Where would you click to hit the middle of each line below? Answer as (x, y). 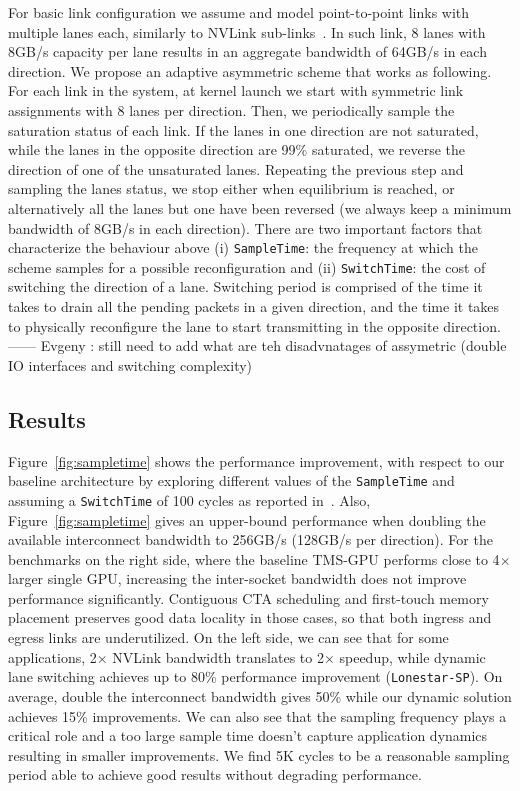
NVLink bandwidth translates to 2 (218, 656)
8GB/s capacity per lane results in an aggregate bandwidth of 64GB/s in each (247, 51)
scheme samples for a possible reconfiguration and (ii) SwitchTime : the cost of (247, 266)
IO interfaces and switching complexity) (130, 364)
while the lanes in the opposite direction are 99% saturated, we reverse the (237, 149)
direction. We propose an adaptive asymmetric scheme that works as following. (250, 70)
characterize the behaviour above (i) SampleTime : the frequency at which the (243, 247)
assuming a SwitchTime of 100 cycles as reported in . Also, (189, 499)
